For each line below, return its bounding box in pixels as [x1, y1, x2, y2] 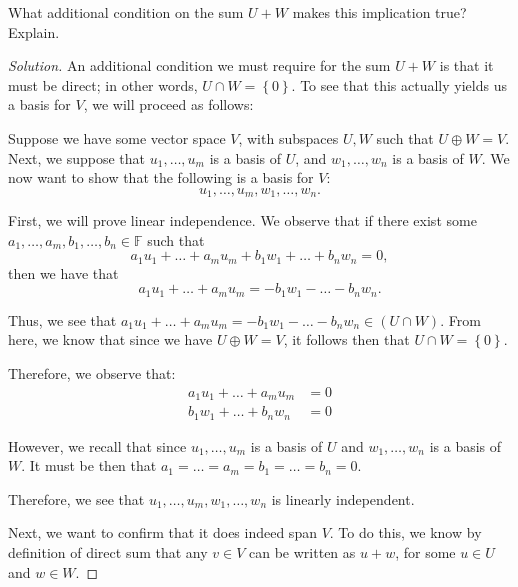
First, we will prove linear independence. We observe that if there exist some [8, 210, 477, 231]
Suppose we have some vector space [8, 127, 226, 148]
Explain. [8, 21, 60, 42]
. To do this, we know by [329, 522, 482, 543]
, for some [395, 542, 456, 563]
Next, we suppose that [8, 147, 146, 168]
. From [440, 309, 481, 330]
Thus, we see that [8, 309, 117, 330]
